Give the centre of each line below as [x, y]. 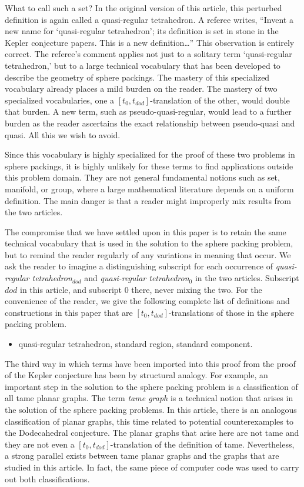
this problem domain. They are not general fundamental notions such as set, [142, 177]
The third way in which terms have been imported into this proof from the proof [150, 363]
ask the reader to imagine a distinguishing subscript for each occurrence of [139, 266]
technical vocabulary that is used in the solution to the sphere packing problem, [149, 243]
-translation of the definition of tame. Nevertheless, [202, 444]
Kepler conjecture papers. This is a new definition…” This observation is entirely [150, 42]
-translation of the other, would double [220, 100]
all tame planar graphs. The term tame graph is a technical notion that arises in [149, 398]
